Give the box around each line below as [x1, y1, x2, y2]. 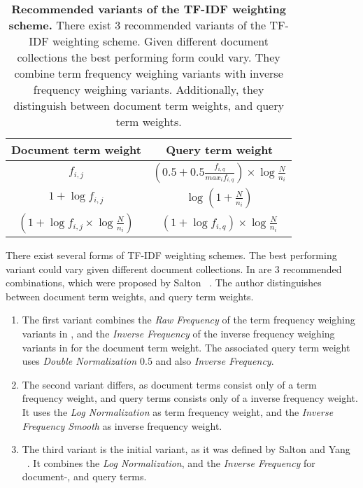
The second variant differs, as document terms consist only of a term [22, 377, 317, 391]
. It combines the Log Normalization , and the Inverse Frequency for [27, 455, 315, 470]
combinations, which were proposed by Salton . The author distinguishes [6, 275, 322, 290]
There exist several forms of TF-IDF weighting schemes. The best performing [6, 248, 337, 262]
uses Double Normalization [22, 354, 137, 368]
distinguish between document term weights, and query [13, 97, 284, 113]
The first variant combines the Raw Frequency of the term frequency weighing [22, 312, 355, 327]
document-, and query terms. [22, 469, 147, 484]
